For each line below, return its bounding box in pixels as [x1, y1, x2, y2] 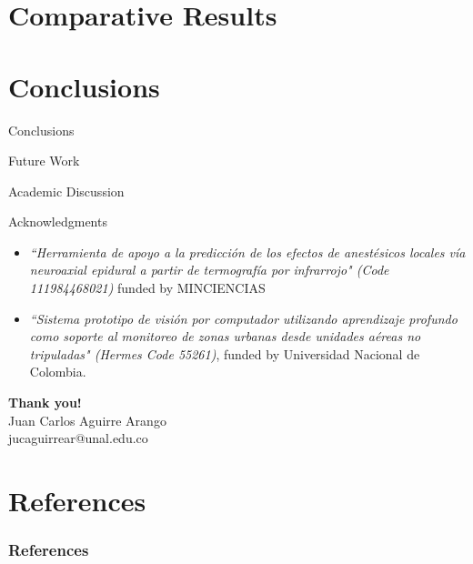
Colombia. [29, 362, 86, 381]
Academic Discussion [8, 181, 125, 200]
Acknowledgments [8, 212, 107, 231]
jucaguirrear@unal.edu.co [8, 428, 148, 448]
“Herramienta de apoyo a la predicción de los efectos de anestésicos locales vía [29, 242, 466, 261]
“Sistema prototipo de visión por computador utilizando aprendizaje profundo [29, 308, 458, 327]
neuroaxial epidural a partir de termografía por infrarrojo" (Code [29, 260, 389, 279]
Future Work [8, 151, 80, 170]
